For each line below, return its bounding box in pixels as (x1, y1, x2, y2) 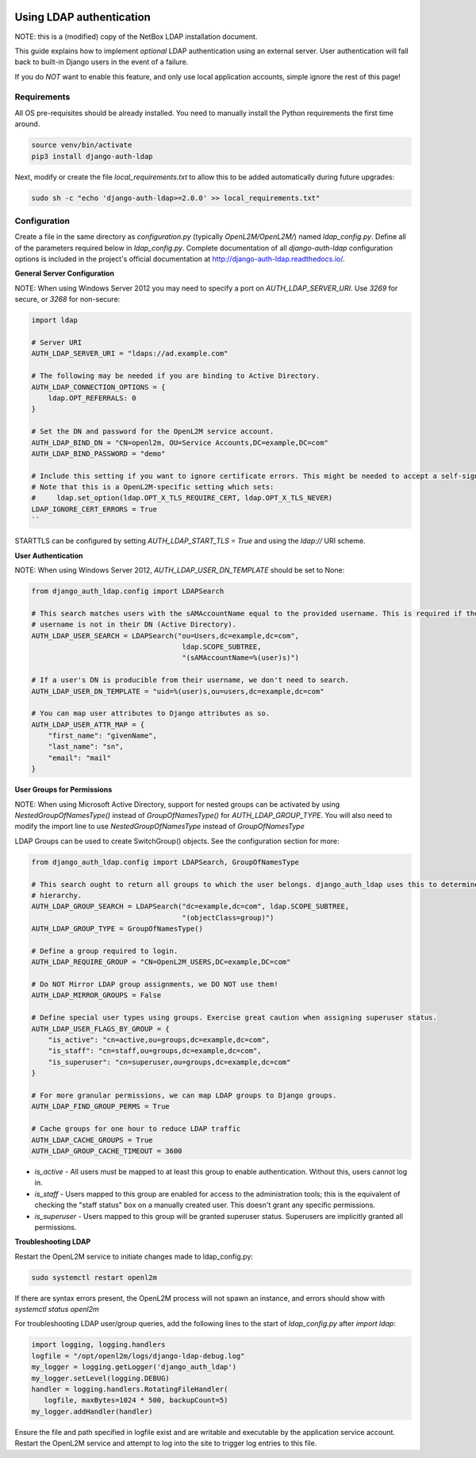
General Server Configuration (14, 268, 115, 278)
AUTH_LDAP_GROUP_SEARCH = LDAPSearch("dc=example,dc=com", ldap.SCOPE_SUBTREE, (31, 902, 350, 911)
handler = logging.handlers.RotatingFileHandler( (31, 1384, 228, 1394)
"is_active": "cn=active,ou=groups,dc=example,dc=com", (48, 1036, 271, 1044)
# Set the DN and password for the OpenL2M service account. (31, 427, 274, 436)
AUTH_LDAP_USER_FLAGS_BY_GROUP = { (31, 1024, 170, 1033)
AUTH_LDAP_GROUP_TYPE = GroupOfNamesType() (31, 924, 204, 933)
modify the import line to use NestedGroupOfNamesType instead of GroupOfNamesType (14, 822, 305, 831)
